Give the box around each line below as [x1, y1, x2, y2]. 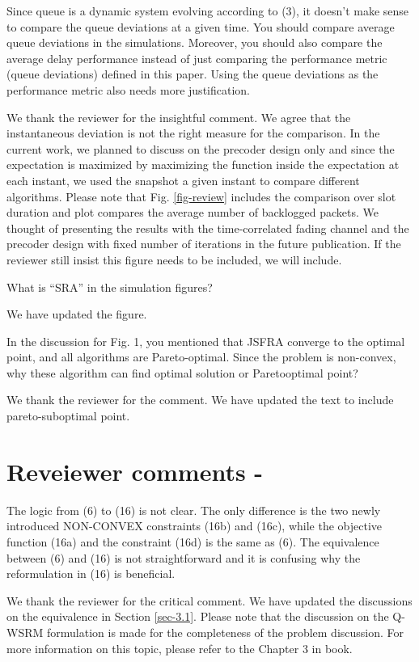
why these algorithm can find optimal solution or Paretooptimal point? [6, 364, 358, 381]
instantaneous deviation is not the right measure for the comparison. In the [6, 124, 380, 141]
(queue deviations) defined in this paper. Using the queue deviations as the [6, 65, 379, 82]
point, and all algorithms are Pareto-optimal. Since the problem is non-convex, [6, 348, 396, 365]
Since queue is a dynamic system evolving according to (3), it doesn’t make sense [6, 2, 409, 19]
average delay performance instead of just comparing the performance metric [6, 49, 387, 66]
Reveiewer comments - [6, 454, 264, 487]
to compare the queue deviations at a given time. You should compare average [6, 18, 395, 35]
